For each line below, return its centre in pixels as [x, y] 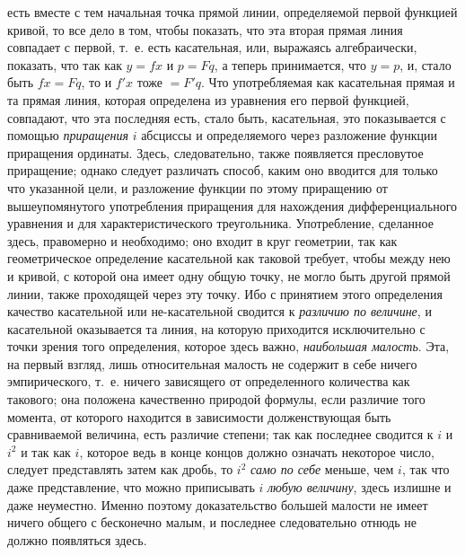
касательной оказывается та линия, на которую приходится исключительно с [216, 328]
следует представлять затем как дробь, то [120, 469]
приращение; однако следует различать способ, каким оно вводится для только [223, 170]
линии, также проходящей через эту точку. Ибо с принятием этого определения [225, 293]
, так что [426, 469]
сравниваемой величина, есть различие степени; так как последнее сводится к [220, 434]
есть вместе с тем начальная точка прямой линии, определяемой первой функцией [232, 12]
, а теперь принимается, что [290, 64]
